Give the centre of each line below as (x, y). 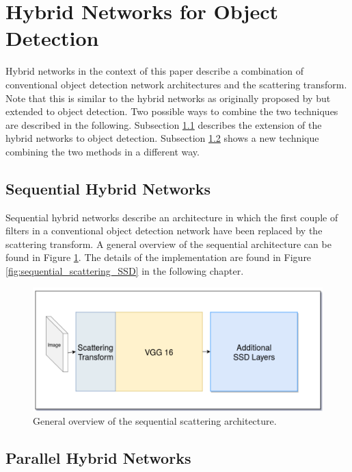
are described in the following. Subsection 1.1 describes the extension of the (164, 124)
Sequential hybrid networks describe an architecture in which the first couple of (172, 217)
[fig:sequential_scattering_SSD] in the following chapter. (125, 271)
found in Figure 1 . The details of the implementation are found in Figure (159, 257)
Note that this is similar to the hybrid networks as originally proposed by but (168, 98)
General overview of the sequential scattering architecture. (155, 420)
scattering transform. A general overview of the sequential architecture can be (168, 244)
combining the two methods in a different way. (103, 151)
